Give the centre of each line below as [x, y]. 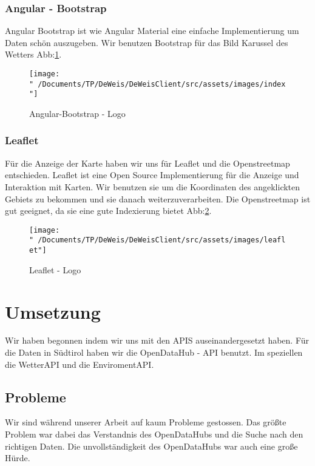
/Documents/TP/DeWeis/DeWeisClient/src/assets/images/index [162, 84]
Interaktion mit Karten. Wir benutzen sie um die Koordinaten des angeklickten [153, 186]
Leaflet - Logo [55, 269]
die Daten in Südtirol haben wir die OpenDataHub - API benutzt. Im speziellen [154, 352]
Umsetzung [53, 311]
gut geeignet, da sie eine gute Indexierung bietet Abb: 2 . [108, 211]
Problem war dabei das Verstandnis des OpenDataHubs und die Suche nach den [154, 434]
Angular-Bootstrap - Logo [77, 113]
